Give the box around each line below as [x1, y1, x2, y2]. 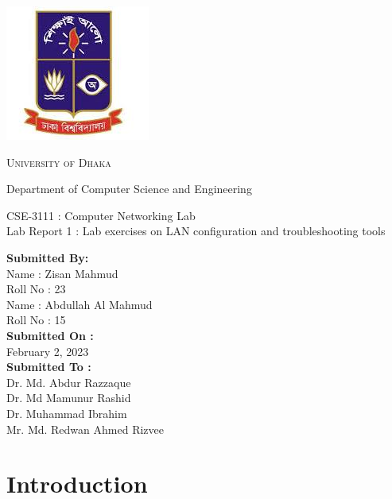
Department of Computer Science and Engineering [6, 180, 252, 197]
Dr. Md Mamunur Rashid [6, 389, 131, 406]
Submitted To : [6, 358, 91, 375]
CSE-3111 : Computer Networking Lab [6, 207, 196, 223]
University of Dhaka [6, 153, 111, 170]
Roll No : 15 [6, 311, 66, 328]
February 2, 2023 [6, 342, 89, 359]
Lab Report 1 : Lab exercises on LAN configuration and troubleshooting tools [6, 222, 386, 239]
